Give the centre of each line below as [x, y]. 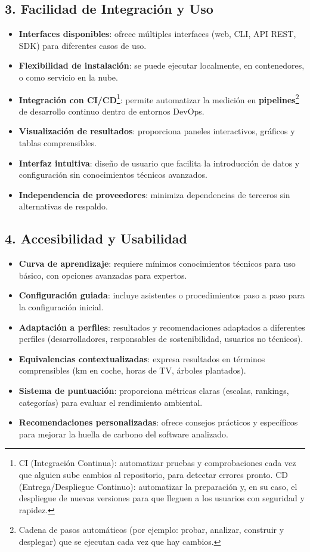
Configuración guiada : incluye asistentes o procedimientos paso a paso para [162, 295]
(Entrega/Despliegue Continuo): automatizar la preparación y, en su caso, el [158, 486]
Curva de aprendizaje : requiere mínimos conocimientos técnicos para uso [157, 263]
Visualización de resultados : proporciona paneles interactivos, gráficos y [157, 131]
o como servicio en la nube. [68, 77]
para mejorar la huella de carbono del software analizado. [123, 434]
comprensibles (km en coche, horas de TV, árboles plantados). [132, 370]
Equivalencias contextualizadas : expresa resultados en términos [142, 358]
